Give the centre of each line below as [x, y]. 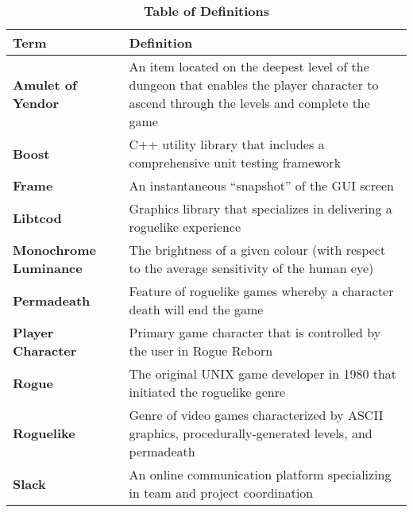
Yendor [36, 103]
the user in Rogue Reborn [201, 350]
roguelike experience [185, 227]
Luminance [48, 268]
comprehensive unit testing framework [235, 162]
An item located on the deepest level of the [249, 66]
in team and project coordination [221, 493]
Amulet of [45, 85]
